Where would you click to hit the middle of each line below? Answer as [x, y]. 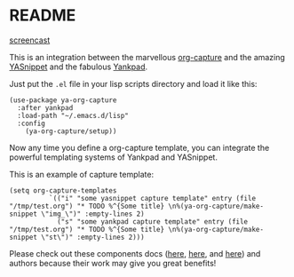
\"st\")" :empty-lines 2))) [93, 237]
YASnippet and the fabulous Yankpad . [79, 67]
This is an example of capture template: [81, 174]
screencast [30, 40]
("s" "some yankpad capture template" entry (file [152, 222]
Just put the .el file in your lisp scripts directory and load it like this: [133, 83]
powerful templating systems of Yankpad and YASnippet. [113, 157]
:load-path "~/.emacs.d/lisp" [73, 115]
